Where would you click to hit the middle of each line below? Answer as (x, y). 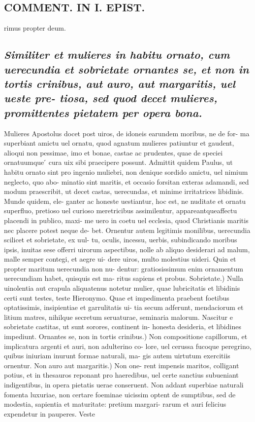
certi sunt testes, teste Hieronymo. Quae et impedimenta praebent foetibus (117, 297)
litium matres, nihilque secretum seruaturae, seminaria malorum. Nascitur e (118, 317)
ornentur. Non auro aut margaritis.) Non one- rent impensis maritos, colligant (122, 365)
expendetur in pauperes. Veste (49, 413)
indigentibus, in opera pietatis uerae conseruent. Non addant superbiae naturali (124, 384)
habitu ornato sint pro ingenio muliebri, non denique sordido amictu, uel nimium (126, 172)
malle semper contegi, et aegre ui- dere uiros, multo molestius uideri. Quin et (120, 259)
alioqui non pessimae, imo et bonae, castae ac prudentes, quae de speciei (113, 152)
